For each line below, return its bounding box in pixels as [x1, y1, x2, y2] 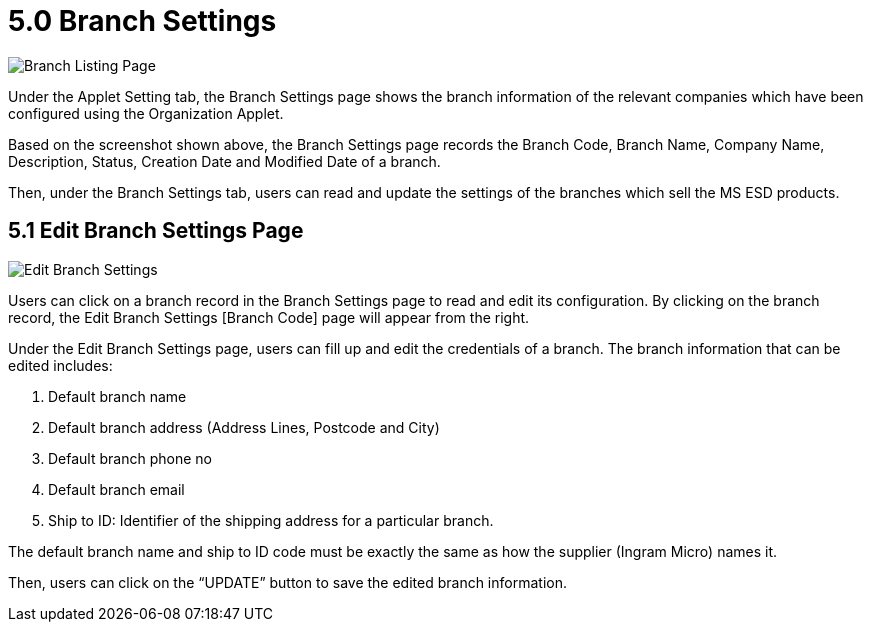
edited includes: [8, 356, 113, 374]
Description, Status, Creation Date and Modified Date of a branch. [8, 152, 441, 170]
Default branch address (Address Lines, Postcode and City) [48, 418, 440, 436]
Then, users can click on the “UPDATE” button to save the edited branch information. [8, 573, 567, 591]
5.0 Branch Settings [8, 4, 277, 38]
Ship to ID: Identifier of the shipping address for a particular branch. [48, 511, 494, 529]
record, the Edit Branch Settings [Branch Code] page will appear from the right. [8, 308, 530, 326]
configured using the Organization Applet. [8, 104, 284, 122]
